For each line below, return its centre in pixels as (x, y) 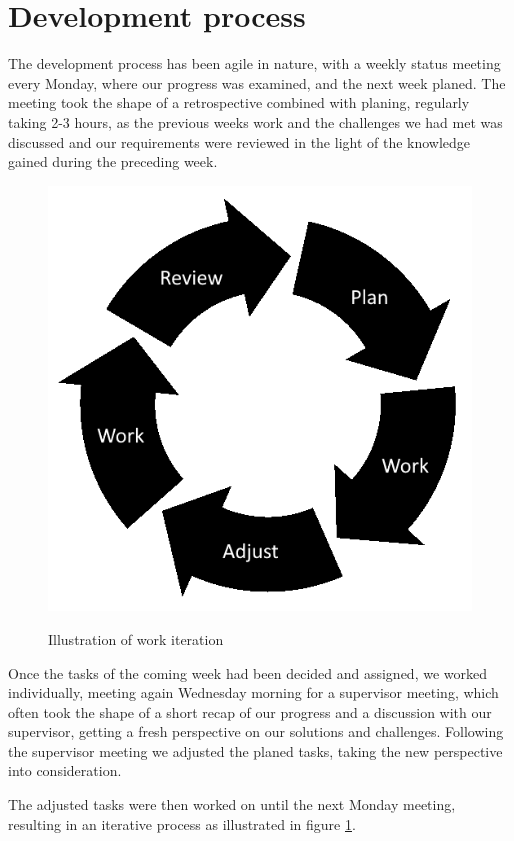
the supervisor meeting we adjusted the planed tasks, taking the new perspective (255, 750)
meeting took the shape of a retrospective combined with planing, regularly (239, 102)
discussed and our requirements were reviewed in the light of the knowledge (239, 141)
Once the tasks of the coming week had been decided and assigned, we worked (248, 672)
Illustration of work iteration (136, 638)
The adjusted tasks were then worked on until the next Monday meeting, (232, 804)
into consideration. (65, 770)
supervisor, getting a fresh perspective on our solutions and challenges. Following (256, 731)
